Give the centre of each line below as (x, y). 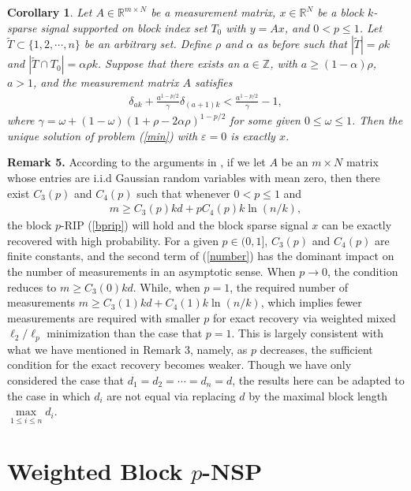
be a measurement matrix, (213, 12)
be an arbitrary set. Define (148, 44)
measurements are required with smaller (104, 317)
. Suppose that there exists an (168, 63)
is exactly (253, 135)
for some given (265, 120)
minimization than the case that (125, 333)
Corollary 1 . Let (50, 12)
